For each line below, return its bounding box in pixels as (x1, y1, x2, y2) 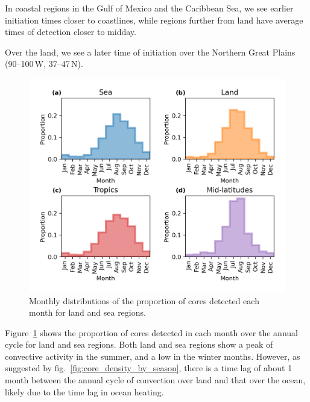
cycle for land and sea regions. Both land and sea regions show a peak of (5, 338, 273, 351)
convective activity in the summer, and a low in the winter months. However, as (5, 349, 300, 362)
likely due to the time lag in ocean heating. (5, 385, 164, 398)
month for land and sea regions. (29, 306, 146, 319)
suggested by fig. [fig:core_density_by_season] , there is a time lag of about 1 (5, 362, 293, 374)
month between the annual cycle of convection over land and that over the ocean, (5, 374, 306, 386)
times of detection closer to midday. (5, 25, 136, 38)
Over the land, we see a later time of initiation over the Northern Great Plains (5, 45, 296, 58)
